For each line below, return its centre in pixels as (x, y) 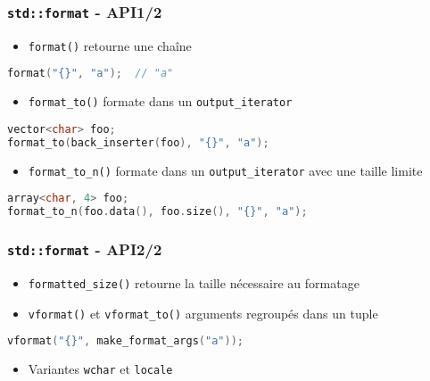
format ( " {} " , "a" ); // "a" (91, 74)
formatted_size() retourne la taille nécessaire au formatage (194, 282)
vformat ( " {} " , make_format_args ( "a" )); (125, 341)
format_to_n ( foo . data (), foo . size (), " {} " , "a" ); (157, 212)
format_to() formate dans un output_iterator (160, 101)
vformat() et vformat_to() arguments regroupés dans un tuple (203, 313)
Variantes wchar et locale (100, 369)
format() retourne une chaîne (110, 45)
